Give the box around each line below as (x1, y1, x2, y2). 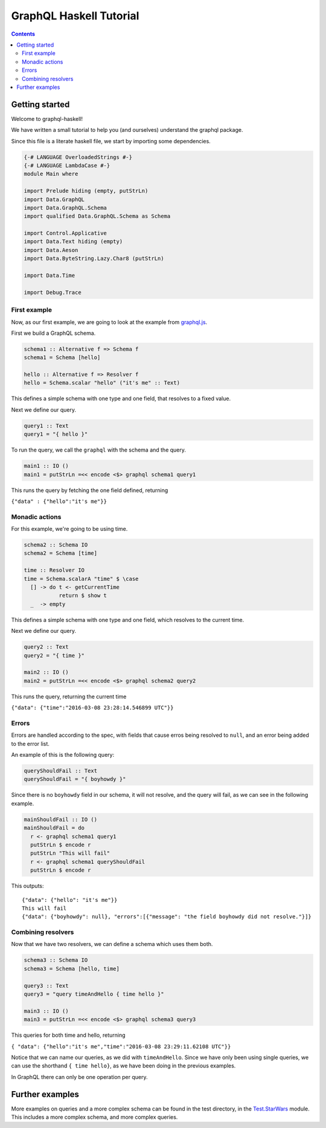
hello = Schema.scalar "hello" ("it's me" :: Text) (24, 380, 181, 386)
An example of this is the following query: (11, 751, 115, 759)
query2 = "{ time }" (24, 652, 85, 659)
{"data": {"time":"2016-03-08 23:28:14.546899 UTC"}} (11, 704, 174, 711)
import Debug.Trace (24, 289, 81, 296)
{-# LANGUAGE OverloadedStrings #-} (24, 154, 133, 160)
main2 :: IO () (24, 669, 69, 676)
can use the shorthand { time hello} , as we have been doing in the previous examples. (11, 1062, 236, 1069)
